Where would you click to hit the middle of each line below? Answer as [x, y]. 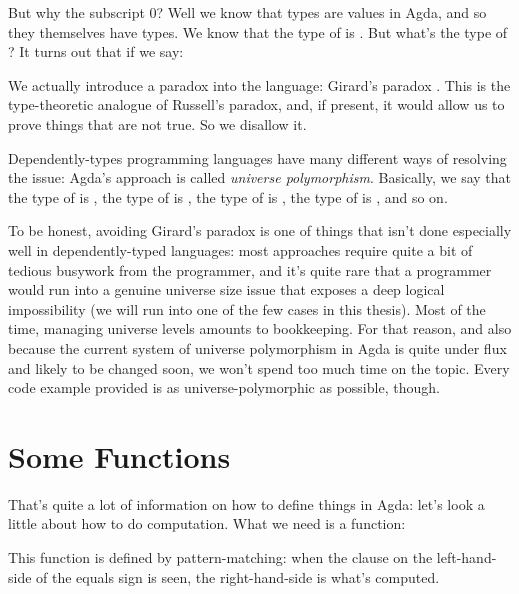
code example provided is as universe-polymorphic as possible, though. [224, 387]
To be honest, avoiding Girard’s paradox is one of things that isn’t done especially [260, 230]
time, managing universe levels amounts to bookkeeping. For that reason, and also [260, 328]
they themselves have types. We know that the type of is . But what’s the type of [258, 31]
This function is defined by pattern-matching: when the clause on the [220, 557]
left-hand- [466, 557]
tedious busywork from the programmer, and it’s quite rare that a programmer [250, 269]
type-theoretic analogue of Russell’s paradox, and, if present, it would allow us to [256, 104]
